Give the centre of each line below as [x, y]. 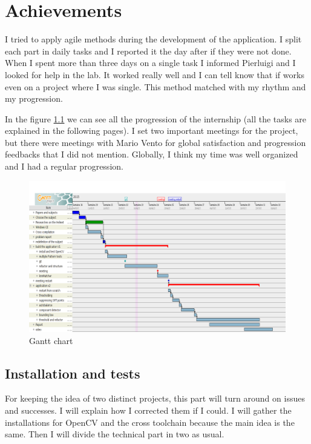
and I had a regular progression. [64, 166]
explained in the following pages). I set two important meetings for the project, [152, 131]
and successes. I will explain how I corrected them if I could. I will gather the [148, 410]
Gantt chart [51, 340]
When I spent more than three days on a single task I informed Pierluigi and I [150, 63]
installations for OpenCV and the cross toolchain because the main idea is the [150, 422]
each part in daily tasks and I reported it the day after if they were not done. [148, 51]
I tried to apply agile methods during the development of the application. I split [153, 39]
